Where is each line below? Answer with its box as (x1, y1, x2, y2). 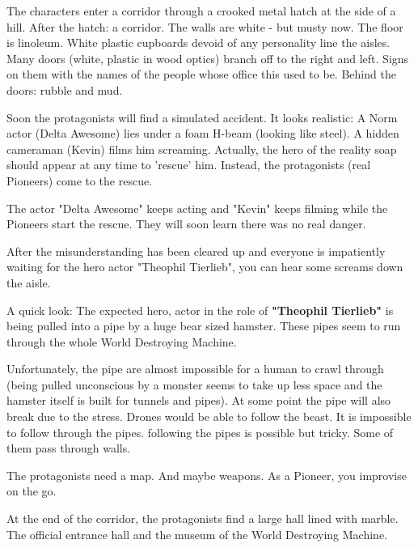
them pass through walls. (6, 440, 131, 457)
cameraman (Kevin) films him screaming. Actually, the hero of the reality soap (6, 140, 397, 157)
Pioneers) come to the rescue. (6, 172, 153, 189)
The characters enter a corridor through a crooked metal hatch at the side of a (6, 2, 396, 19)
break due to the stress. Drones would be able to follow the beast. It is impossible (6, 408, 412, 425)
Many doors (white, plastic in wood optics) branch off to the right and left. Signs (6, 49, 409, 66)
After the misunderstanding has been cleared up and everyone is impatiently (6, 242, 386, 259)
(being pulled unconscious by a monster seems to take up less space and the (6, 376, 382, 393)
